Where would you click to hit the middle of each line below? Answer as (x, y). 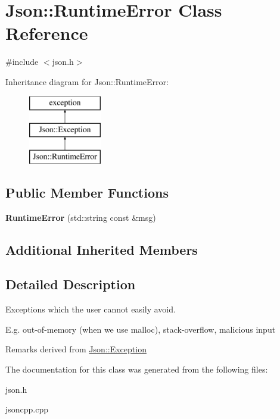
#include (22, 62)
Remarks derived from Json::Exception (76, 349)
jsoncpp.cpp (27, 409)
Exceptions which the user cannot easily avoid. (91, 309)
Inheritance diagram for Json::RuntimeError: (87, 81)
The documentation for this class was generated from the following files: (137, 369)
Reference (47, 33)
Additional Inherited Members (102, 249)
